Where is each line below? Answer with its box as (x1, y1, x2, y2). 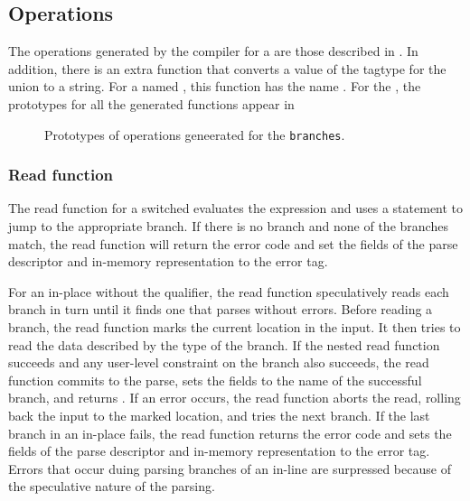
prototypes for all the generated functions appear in (8, 94, 295, 113)
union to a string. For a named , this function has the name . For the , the (8, 77, 421, 96)
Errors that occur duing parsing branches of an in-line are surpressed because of (8, 459, 451, 478)
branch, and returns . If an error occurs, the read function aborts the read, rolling (8, 388, 461, 407)
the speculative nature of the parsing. (8, 477, 215, 496)
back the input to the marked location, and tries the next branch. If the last (8, 405, 430, 424)
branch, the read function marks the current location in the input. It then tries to (8, 318, 461, 337)
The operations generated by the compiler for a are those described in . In (8, 42, 418, 60)
